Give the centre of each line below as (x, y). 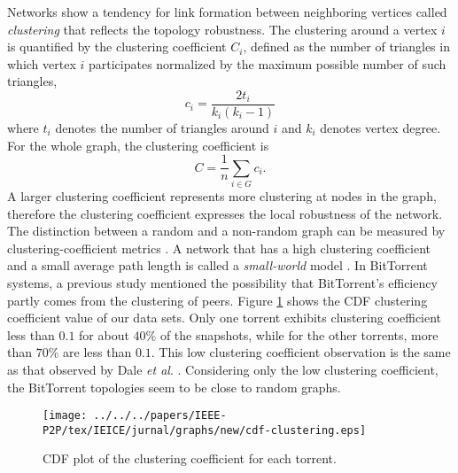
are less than (97, 352)
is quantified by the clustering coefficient (117, 47)
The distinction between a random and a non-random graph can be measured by (226, 231)
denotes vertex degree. (380, 128)
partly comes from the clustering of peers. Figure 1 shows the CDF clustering (217, 300)
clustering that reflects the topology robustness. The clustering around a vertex (222, 29)
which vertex (42, 63)
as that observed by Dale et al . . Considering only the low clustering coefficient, (223, 369)
